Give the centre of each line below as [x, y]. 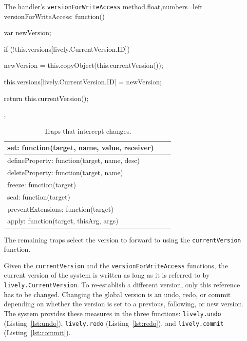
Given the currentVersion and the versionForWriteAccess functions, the [116, 265]
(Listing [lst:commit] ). [37, 332]
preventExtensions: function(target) [60, 209]
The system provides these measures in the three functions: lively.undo [113, 313]
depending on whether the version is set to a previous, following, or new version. [124, 304]
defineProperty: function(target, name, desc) [74, 160]
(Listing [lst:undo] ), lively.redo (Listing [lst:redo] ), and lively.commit [114, 323]
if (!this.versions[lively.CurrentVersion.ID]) [67, 49]
